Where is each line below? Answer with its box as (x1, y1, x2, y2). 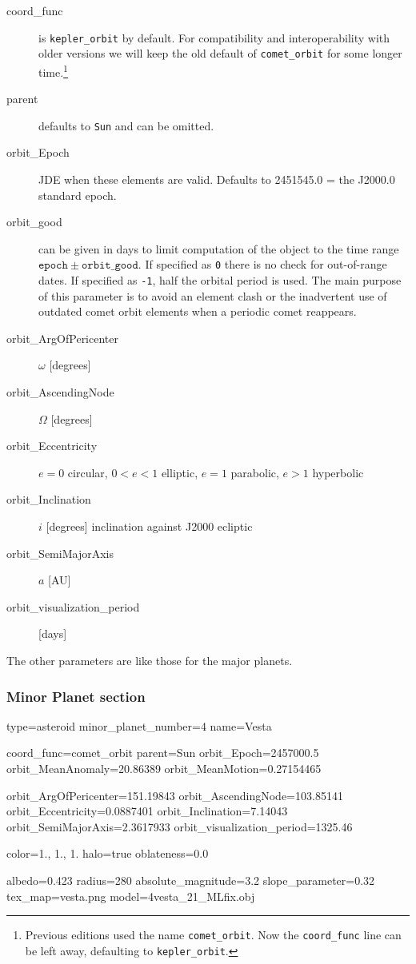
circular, (67, 464, 108, 480)
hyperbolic (312, 464, 364, 480)
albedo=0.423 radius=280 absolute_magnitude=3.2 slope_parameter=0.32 (6, 871, 375, 888)
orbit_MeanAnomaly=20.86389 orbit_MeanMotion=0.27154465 (6, 760, 322, 776)
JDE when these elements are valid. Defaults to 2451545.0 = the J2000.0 (38, 171, 395, 187)
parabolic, (230, 464, 279, 480)
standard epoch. (38, 186, 117, 203)
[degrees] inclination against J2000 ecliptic (46, 518, 253, 535)
